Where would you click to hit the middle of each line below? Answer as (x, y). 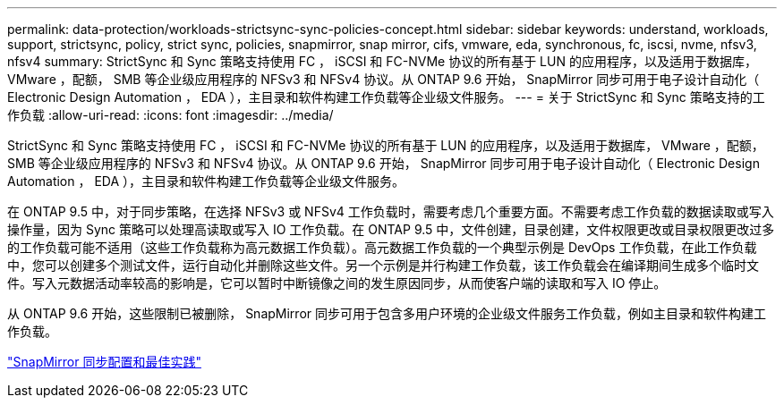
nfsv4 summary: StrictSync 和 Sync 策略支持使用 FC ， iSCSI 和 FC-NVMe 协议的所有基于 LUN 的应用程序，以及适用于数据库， (382, 61)
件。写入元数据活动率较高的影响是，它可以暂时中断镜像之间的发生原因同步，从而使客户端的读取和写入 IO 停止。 (337, 283)
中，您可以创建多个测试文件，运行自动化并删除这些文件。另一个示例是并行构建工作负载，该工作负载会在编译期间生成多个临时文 (383, 265)
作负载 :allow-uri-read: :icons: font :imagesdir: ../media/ (170, 115)
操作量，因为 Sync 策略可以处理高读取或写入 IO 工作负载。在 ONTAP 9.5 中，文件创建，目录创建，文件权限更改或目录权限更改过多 (391, 229)
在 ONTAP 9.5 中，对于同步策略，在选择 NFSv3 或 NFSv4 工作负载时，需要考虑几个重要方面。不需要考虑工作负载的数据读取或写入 (391, 211)
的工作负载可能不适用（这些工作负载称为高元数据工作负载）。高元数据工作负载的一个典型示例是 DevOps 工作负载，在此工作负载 (382, 247)
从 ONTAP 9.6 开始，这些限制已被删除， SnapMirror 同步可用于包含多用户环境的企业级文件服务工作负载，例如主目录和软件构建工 (387, 313)
